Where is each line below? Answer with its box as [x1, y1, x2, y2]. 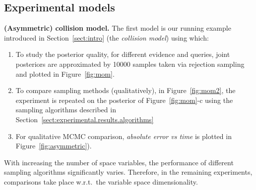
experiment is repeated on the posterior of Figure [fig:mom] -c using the [15, 95, 233, 105]
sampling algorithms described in [15, 104, 116, 115]
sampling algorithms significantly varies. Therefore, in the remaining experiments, [4, 167, 253, 177]
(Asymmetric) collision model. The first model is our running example [4, 23, 231, 33]
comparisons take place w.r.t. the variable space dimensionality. [4, 176, 198, 187]
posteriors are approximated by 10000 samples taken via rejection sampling [15, 58, 245, 69]
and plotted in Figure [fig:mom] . [15, 68, 115, 79]
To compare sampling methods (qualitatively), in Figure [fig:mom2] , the [15, 85, 236, 95]
